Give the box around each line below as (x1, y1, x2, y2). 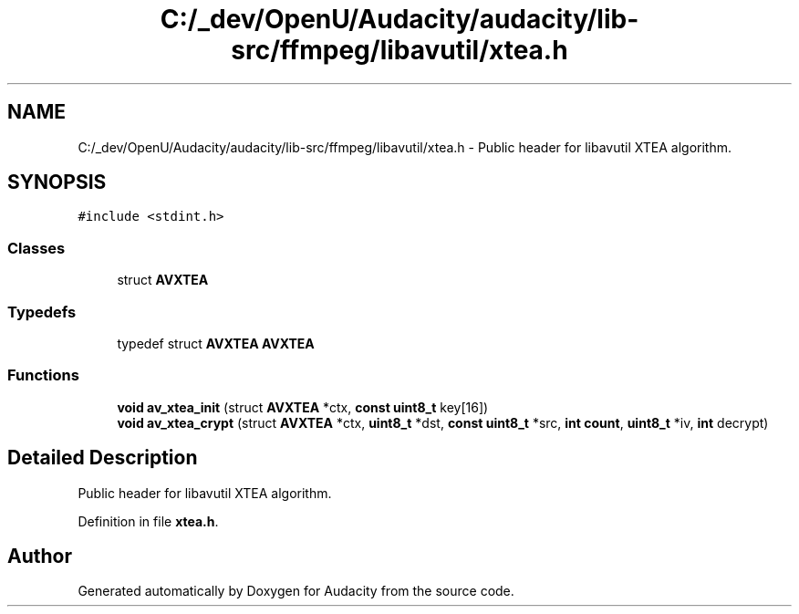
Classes (7, 238, 66, 257)
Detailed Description (7, 446, 198, 470)
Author (7, 544, 72, 567)
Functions (7, 366, 79, 385)
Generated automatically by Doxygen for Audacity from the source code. (78, 583, 514, 599)
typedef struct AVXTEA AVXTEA (117, 335, 315, 351)
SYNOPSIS (7, 171, 107, 194)
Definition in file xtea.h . (78, 513, 219, 529)
